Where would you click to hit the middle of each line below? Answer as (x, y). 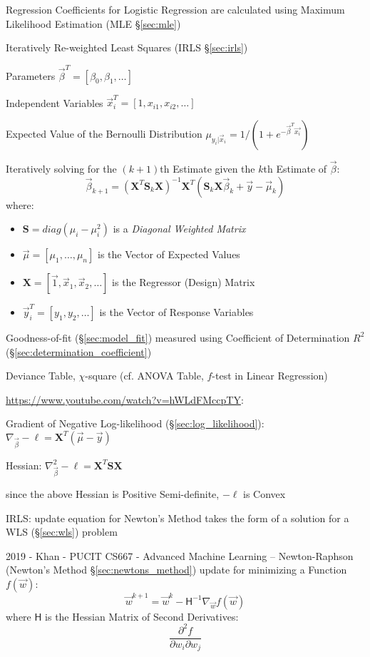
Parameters (31, 75)
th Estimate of (295, 169)
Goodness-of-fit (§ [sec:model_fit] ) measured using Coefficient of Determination (178, 337)
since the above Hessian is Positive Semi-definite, (113, 493)
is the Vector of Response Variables (176, 311)
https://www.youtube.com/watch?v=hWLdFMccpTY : (125, 399)
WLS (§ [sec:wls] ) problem (62, 532)
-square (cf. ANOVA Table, (144, 376)
